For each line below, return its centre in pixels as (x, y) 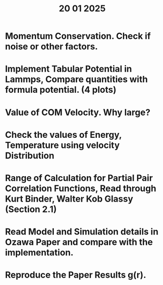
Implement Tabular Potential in (69, 69)
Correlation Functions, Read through (81, 188)
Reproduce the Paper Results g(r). (76, 275)
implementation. (39, 253)
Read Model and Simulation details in (82, 232)
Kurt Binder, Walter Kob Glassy (69, 199)
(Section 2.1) (31, 209)
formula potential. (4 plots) (61, 90)
